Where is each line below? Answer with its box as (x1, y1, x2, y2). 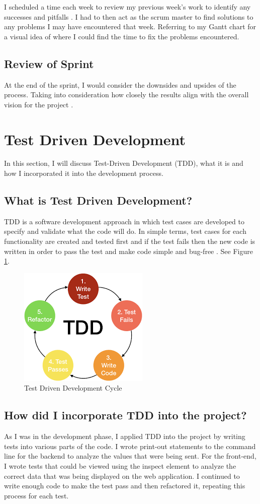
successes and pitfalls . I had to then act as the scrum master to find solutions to (4, 11, 253, 22)
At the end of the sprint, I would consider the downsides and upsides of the (4, 79, 236, 90)
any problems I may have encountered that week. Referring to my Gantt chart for (4, 21, 256, 32)
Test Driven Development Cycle (24, 383, 122, 393)
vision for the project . (4, 99, 73, 109)
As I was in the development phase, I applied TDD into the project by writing (4, 431, 245, 442)
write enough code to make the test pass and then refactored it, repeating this (4, 480, 245, 491)
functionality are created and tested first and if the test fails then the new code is (4, 236, 255, 246)
